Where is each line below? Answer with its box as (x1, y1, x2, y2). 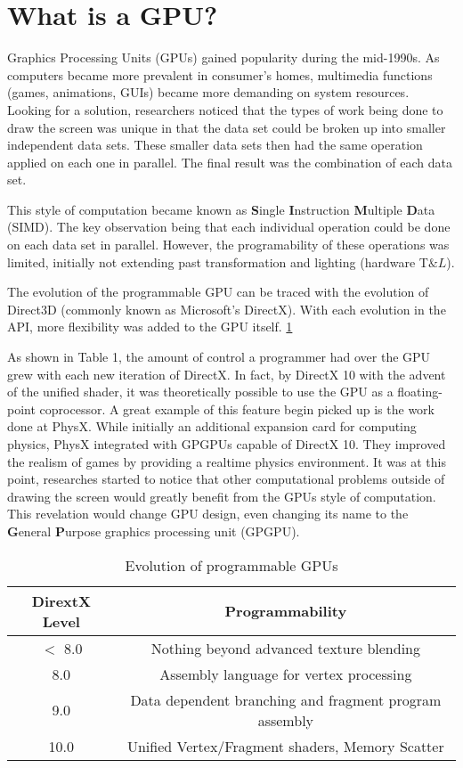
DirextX (31, 590, 91, 611)
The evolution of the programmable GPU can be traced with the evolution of (7, 282, 429, 301)
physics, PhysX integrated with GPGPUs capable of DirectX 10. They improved (7, 435, 446, 453)
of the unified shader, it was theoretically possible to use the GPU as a (7, 382, 394, 401)
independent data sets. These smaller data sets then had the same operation (7, 135, 423, 154)
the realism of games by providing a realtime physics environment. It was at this (7, 452, 446, 470)
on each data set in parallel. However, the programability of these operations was (7, 235, 450, 254)
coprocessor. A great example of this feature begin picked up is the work (39, 399, 435, 418)
